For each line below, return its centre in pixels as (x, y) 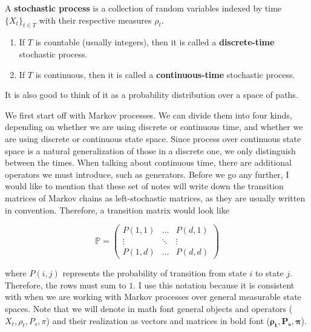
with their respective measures (95, 20)
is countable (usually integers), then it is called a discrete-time (155, 42)
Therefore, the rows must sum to (66, 285)
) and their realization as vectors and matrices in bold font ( (158, 320)
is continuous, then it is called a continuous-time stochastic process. (165, 74)
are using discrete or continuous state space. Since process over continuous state (153, 138)
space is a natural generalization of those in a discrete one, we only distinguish (150, 150)
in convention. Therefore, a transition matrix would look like (117, 210)
